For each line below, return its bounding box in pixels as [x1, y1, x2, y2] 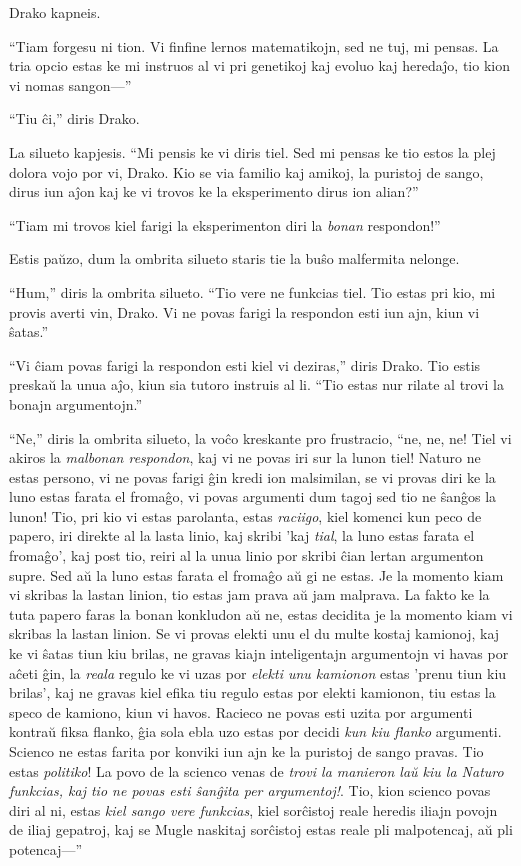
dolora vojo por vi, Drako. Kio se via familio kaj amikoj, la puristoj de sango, [9, 161, 484, 182]
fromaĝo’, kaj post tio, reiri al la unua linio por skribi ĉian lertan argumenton [9, 545, 484, 566]
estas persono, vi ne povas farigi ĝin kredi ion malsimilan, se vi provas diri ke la [9, 466, 496, 487]
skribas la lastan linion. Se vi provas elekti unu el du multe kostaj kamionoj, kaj [9, 623, 500, 644]
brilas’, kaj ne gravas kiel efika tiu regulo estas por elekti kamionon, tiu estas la [9, 682, 496, 703]
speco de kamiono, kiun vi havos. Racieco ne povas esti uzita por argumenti [9, 701, 473, 722]
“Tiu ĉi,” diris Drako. [9, 108, 140, 129]
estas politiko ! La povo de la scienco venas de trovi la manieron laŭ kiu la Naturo [9, 760, 504, 781]
